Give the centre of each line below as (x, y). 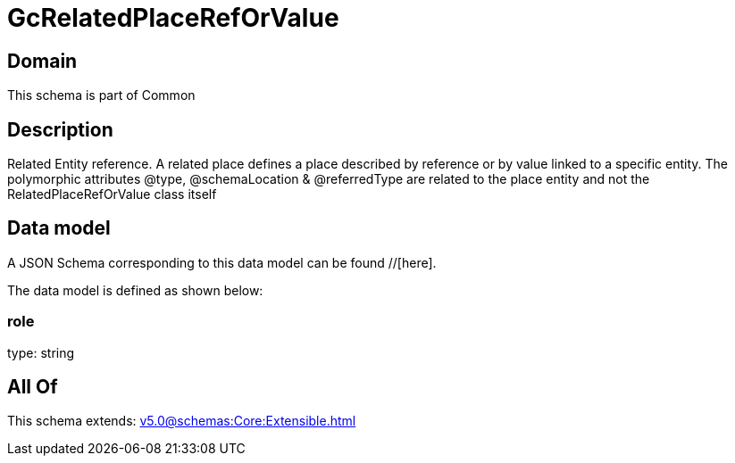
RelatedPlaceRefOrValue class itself (112, 194)
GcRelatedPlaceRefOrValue (173, 18)
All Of (33, 387)
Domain (42, 61)
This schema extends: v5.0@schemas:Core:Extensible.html (182, 421)
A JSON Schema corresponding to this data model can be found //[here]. (222, 262)
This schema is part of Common (101, 95)
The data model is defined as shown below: (135, 290)
